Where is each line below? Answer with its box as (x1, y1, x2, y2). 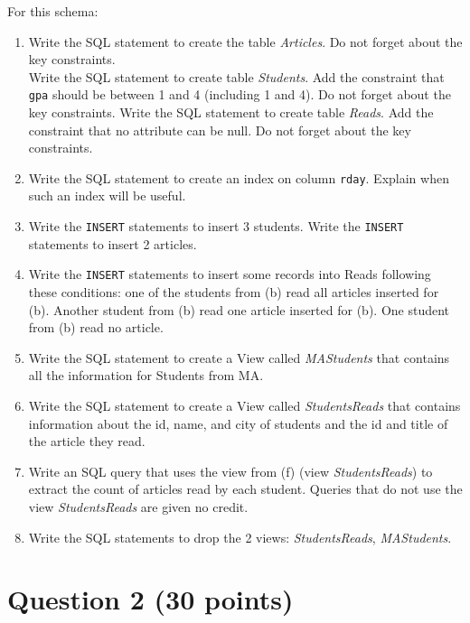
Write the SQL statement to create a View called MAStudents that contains (28, 348, 450, 367)
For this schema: (7, 2, 99, 20)
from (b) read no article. (28, 318, 164, 337)
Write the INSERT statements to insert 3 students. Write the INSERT (28, 217, 404, 236)
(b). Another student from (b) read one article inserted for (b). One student (28, 300, 450, 319)
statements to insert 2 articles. (28, 234, 197, 253)
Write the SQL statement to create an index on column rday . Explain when (28, 168, 449, 187)
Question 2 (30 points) (7, 581, 294, 618)
